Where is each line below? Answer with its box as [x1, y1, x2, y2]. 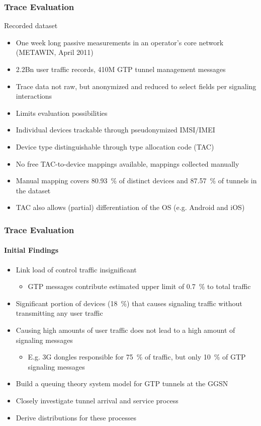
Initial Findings [4, 245, 59, 255]
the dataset [16, 185, 51, 195]
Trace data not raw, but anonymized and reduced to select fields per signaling [16, 81, 256, 91]
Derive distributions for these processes [16, 412, 136, 422]
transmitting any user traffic [16, 308, 103, 318]
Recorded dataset [4, 20, 58, 31]
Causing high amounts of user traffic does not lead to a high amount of [16, 324, 235, 335]
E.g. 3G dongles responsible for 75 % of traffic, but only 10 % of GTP [28, 351, 246, 362]
